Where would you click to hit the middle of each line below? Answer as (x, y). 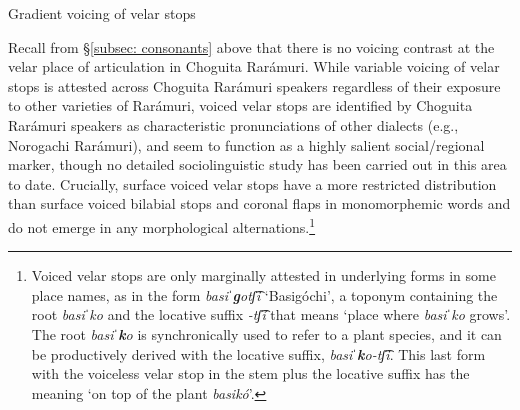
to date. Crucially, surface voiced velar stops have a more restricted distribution (252, 183)
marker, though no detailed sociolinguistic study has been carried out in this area (257, 164)
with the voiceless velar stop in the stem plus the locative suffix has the (250, 373)
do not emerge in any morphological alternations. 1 (162, 225)
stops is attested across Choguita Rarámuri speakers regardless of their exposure (254, 85)
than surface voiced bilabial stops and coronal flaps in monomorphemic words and (259, 203)
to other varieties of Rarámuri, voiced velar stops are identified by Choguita (240, 105)
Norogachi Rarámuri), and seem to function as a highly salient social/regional (246, 144)
